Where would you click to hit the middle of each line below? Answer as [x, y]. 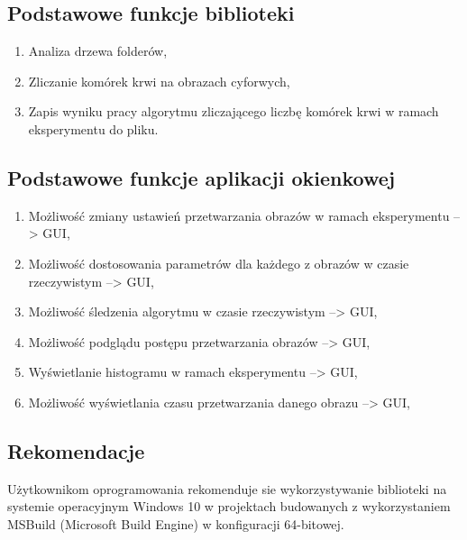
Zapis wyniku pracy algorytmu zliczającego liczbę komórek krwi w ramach [233, 111]
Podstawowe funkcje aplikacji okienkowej [201, 177]
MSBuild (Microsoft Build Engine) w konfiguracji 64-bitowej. [176, 523]
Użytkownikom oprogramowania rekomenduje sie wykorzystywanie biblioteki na [227, 488]
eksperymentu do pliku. [93, 128]
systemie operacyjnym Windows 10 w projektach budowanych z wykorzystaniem [229, 506]
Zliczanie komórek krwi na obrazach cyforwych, [159, 81]
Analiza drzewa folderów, [98, 51]
